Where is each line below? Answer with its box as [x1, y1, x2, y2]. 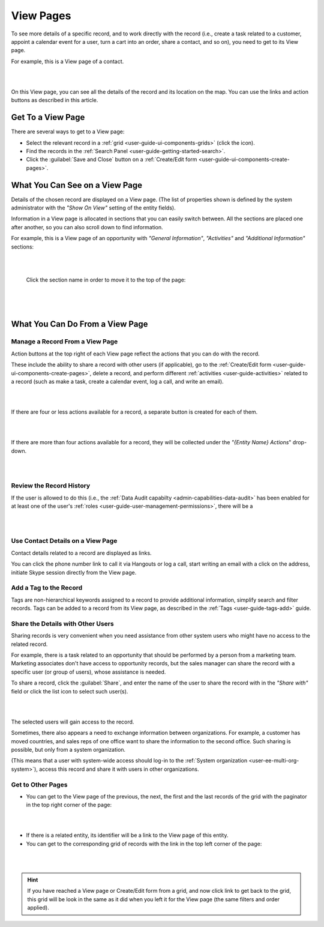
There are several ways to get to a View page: [11, 128, 125, 135]
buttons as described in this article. [11, 97, 98, 104]
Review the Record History [11, 482, 91, 490]
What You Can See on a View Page [11, 180, 143, 190]
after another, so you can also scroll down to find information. [11, 223, 163, 231]
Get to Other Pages [11, 781, 68, 789]
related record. [11, 640, 48, 648]
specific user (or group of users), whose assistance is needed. [11, 668, 166, 675]
